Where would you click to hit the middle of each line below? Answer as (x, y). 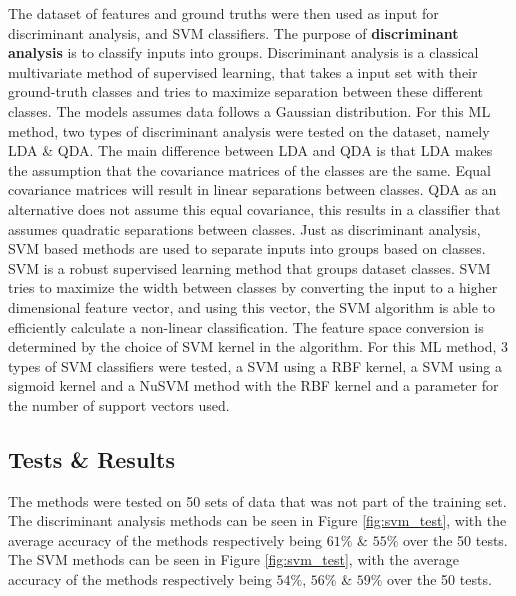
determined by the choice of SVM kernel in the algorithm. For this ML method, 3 (258, 346)
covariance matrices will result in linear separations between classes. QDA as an (252, 189)
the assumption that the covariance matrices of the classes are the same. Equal (249, 169)
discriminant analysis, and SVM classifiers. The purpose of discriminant (233, 32)
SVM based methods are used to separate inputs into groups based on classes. (247, 248)
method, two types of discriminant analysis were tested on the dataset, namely (249, 130)
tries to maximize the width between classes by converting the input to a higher (253, 287)
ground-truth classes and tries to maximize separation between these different (246, 91)
